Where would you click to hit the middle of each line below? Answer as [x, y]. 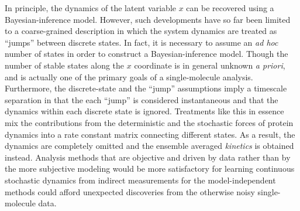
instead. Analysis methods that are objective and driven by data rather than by [148, 157]
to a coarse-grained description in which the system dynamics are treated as [141, 31]
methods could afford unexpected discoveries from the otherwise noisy [130, 191]
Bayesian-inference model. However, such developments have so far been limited [148, 19]
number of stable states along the [65, 65]
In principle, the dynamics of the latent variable [91, 8]
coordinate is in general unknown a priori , [210, 65]
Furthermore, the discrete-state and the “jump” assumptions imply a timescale [146, 88]
